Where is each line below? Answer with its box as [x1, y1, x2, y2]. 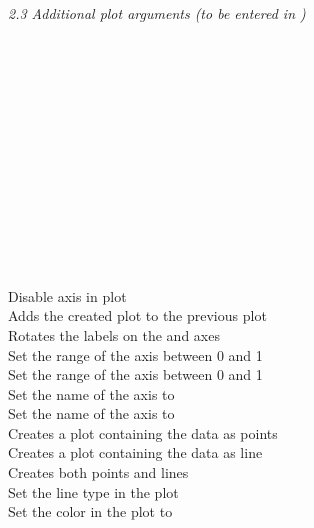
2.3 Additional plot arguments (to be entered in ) [8, 3, 306, 23]
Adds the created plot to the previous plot [8, 305, 267, 326]
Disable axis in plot [8, 285, 127, 306]
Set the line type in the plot [8, 481, 179, 502]
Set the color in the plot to [8, 501, 173, 522]
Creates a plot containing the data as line [8, 442, 263, 463]
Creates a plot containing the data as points [8, 422, 278, 443]
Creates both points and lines [8, 462, 189, 483]
